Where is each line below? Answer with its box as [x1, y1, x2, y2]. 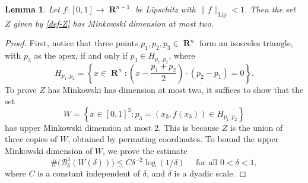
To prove [5, 83, 37, 95]
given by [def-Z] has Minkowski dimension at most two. [13, 17, 214, 29]
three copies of [5, 133, 58, 145]
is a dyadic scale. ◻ [174, 167, 246, 179]
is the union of [230, 121, 283, 133]
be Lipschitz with [135, 3, 196, 15]
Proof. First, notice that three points [5, 37, 138, 49]
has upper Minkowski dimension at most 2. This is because [5, 121, 220, 133]
